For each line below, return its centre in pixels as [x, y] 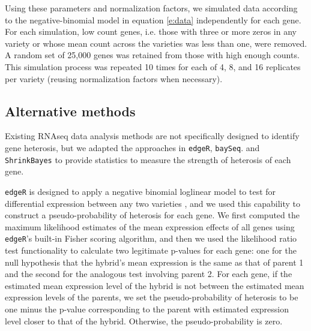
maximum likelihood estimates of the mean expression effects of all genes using [150, 226]
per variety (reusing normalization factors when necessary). [114, 78]
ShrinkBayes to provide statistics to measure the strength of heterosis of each [148, 159]
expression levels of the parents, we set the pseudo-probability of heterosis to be [152, 297]
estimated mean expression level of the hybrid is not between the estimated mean [155, 285]
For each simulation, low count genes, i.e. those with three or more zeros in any [151, 31]
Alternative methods [70, 111]
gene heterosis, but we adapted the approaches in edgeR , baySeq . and [132, 147]
